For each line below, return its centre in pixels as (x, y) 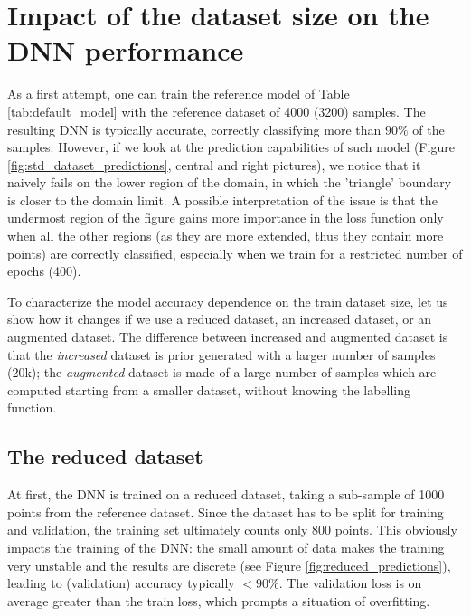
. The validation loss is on (350, 583)
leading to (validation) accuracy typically (121, 583)
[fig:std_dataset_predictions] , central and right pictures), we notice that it (214, 164)
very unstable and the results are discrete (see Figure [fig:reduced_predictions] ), (229, 565)
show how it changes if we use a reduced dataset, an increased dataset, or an (220, 319)
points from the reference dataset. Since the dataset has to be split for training (226, 512)
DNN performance (126, 50)
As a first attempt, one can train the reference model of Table (179, 94)
